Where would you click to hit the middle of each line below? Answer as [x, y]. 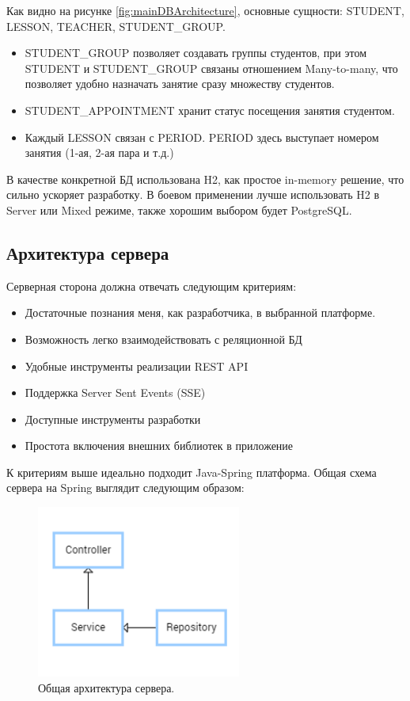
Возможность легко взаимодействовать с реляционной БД [163, 339]
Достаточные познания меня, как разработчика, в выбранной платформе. [200, 312]
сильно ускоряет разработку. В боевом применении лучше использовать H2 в [193, 194]
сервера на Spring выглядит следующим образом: [125, 488]
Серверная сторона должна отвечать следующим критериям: [152, 286]
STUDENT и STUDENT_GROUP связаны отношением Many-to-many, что [211, 68]
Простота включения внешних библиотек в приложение [159, 446]
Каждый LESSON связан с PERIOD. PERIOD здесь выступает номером [202, 137]
